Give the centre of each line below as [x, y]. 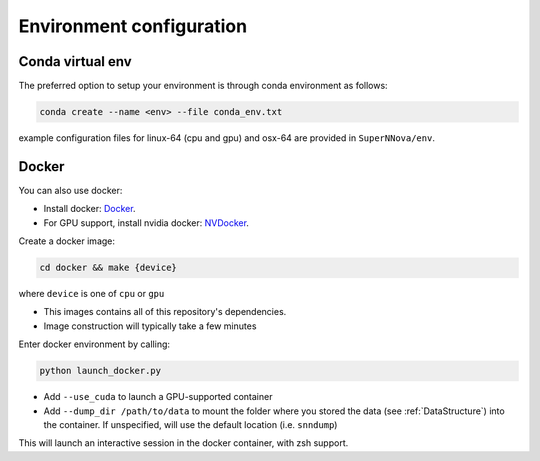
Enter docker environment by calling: [94, 344]
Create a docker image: [66, 241]
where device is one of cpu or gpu [91, 294]
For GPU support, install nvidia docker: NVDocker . [146, 222]
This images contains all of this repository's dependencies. [165, 312]
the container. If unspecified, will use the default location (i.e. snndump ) [190, 424]
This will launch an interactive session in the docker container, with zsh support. [183, 443]
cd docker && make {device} [108, 268]
